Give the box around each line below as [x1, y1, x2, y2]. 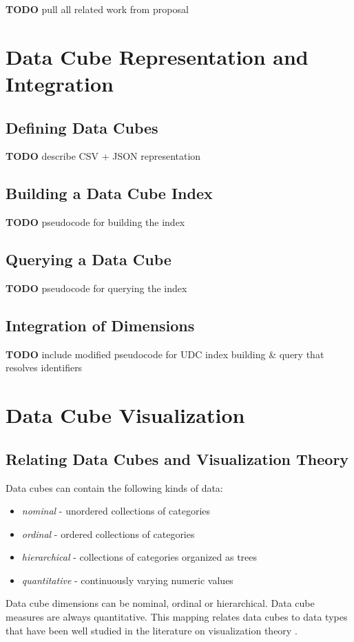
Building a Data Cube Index [6, 183, 213, 204]
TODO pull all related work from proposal [6, 2, 189, 16]
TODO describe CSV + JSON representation [6, 149, 201, 163]
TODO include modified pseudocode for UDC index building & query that [6, 346, 324, 361]
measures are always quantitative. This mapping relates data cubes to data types [6, 610, 348, 624]
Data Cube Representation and [6, 42, 309, 70]
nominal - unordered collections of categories [21, 504, 211, 518]
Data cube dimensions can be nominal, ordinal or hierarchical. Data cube [6, 596, 315, 610]
